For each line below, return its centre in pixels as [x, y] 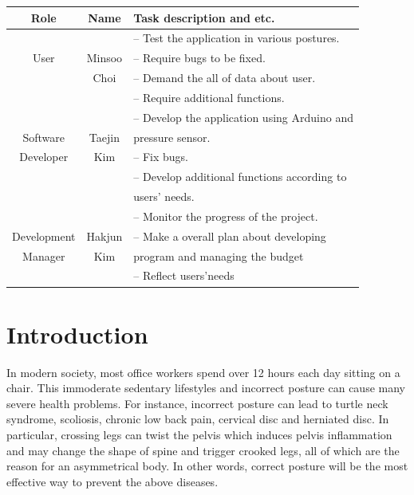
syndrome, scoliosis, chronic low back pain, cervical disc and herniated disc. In [198, 419]
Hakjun [104, 236]
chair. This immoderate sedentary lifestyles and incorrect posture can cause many [206, 388]
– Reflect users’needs [184, 275]
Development [44, 236]
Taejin [104, 137]
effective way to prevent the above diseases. [112, 481]
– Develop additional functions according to [240, 177]
